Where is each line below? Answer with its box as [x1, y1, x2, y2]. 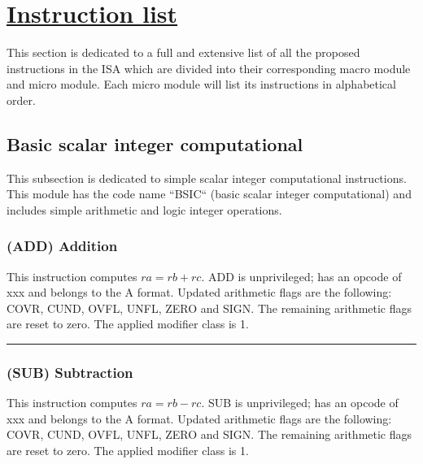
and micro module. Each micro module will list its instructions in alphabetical [7, 76, 396, 93]
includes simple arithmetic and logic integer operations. [7, 201, 282, 218]
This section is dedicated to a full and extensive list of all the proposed [7, 44, 360, 61]
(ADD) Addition [7, 236, 118, 256]
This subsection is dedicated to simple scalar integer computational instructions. [7, 169, 407, 186]
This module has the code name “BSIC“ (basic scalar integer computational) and [7, 185, 412, 202]
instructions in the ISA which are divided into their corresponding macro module [7, 59, 411, 76]
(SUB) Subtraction [7, 362, 133, 382]
